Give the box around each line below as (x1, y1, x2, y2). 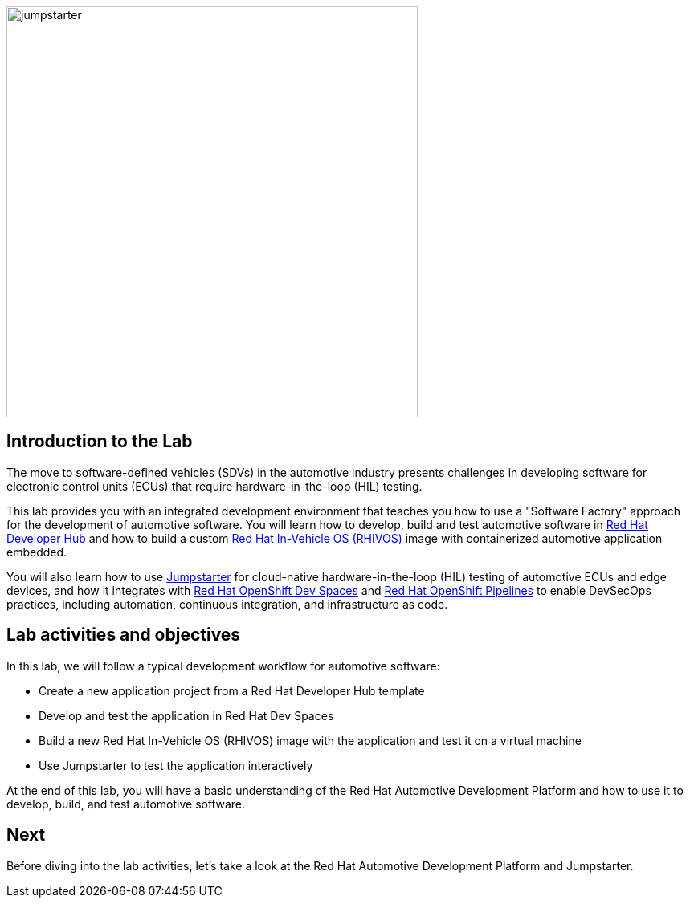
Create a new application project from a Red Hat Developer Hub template (39, 683, 425, 698)
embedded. (6, 544, 67, 559)
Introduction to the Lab (6, 431, 193, 452)
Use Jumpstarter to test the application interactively (39, 758, 313, 772)
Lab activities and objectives (6, 625, 241, 645)
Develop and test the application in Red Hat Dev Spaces (39, 708, 334, 723)
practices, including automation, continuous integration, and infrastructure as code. (6, 597, 448, 611)
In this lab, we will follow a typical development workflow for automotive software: (6, 658, 440, 673)
